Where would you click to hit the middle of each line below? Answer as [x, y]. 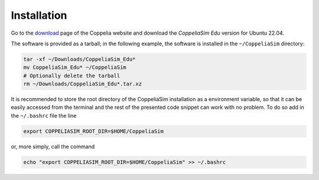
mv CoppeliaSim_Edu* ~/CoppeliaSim [75, 67]
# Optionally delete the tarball [72, 76]
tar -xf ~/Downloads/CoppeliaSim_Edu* [79, 59]
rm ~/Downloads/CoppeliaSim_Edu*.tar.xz [82, 84]
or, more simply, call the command [53, 146]
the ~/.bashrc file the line [44, 115]
